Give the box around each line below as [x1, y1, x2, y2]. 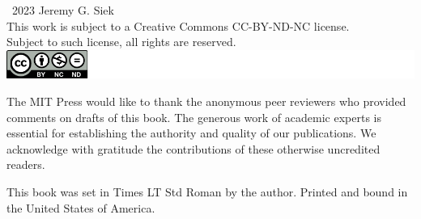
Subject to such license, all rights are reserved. [6, 33, 236, 50]
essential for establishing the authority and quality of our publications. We [6, 124, 376, 141]
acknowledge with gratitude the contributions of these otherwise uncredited [6, 140, 381, 157]
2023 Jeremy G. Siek [11, 2, 114, 18]
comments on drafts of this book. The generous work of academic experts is [6, 108, 381, 125]
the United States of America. [6, 199, 155, 216]
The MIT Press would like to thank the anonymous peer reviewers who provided [6, 93, 406, 110]
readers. [6, 156, 45, 173]
